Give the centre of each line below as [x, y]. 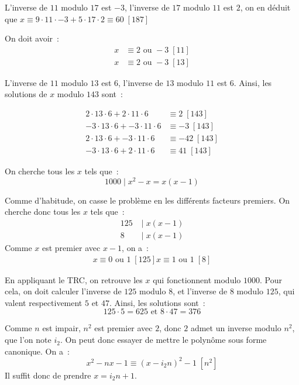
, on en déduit [265, 7]
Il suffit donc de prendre [48, 375]
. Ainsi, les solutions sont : [157, 302]
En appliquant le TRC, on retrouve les [74, 279]
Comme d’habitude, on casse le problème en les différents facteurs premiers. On [147, 200]
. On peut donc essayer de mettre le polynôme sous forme [163, 340]
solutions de [26, 94]
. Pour [271, 279]
